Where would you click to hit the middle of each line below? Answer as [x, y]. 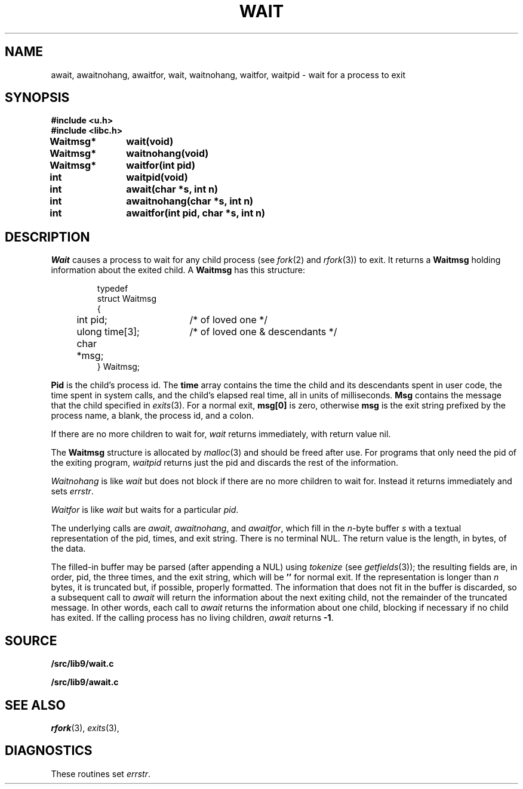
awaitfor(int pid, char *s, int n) [196, 213]
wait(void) [150, 142]
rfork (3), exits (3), [85, 728]
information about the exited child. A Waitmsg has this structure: [178, 270]
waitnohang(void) [167, 154]
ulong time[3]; [108, 332]
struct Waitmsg [127, 299]
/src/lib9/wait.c [82, 664]
